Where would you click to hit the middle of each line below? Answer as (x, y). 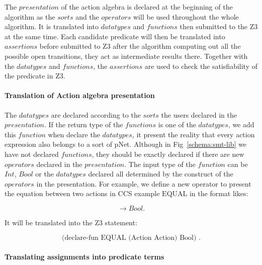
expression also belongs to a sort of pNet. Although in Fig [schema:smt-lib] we (126, 144)
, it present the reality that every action (193, 134)
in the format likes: (219, 193)
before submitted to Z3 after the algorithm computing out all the (140, 46)
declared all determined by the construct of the (161, 174)
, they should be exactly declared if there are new (168, 154)
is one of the (177, 124)
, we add (241, 124)
